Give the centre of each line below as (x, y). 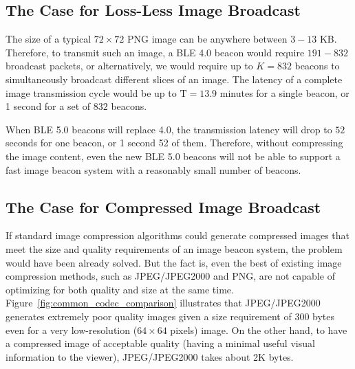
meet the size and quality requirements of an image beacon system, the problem (174, 248)
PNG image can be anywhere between (207, 39)
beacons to (317, 66)
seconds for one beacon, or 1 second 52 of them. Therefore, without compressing (174, 143)
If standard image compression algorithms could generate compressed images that (178, 235)
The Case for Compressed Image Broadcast (163, 206)
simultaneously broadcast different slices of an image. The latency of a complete (174, 79)
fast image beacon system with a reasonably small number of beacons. (153, 169)
